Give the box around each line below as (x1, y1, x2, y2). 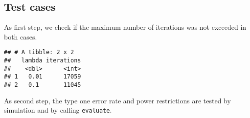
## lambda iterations (4, 57, 81, 64)
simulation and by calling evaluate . (4, 105, 112, 115)
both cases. (4, 31, 37, 41)
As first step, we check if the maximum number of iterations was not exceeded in (4, 22, 247, 32)
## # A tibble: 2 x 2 (4, 49, 74, 56)
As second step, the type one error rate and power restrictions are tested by (4, 95, 231, 105)
